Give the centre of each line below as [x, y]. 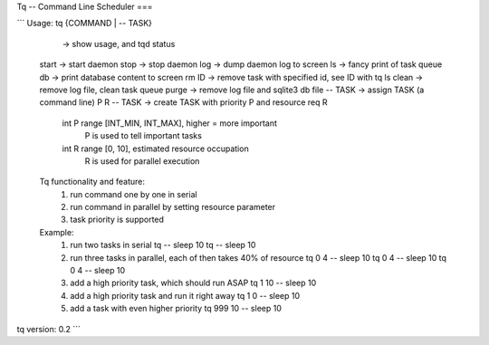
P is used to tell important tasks [144, 136]
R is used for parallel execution [142, 161]
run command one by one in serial [134, 194]
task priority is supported [117, 220]
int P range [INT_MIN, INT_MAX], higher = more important [170, 123]
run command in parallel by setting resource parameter [173, 207]
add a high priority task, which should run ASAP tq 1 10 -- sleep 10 [193, 283]
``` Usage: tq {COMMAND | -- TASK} [85, 24]
